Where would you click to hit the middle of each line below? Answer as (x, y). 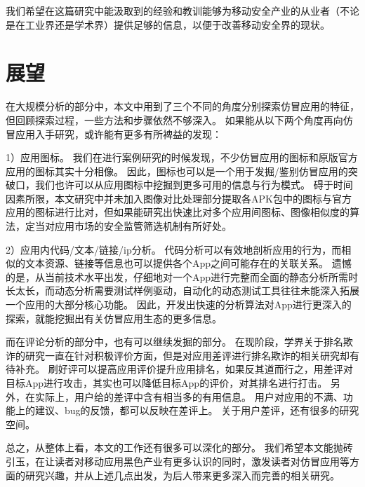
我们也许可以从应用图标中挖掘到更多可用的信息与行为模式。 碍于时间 (194, 185)
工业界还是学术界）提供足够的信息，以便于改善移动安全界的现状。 (177, 24)
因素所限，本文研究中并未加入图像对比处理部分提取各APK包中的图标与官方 (179, 198)
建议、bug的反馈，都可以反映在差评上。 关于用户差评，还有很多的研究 (197, 410)
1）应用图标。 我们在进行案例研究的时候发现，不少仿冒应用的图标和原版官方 (182, 157)
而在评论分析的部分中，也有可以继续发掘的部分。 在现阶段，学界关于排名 (174, 342)
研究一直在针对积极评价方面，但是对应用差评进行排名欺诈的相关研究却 (187, 355)
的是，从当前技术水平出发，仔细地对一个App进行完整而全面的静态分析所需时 (182, 276)
